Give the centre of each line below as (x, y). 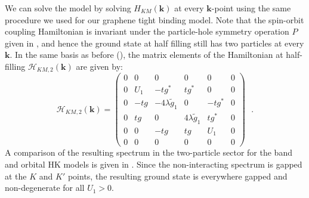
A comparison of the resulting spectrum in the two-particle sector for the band (149, 152)
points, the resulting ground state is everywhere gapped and (177, 176)
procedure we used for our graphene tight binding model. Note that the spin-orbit (154, 19)
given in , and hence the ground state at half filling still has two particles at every (154, 43)
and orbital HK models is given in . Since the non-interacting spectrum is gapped (154, 164)
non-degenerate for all (45, 188)
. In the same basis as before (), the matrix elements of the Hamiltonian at (146, 55)
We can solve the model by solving (68, 8)
